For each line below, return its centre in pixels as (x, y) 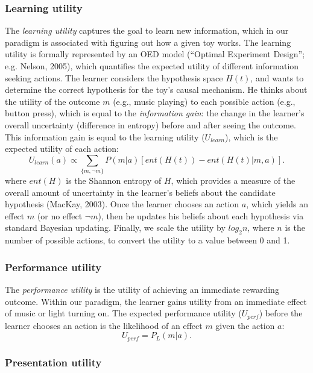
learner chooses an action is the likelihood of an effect (104, 325)
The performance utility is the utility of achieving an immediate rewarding (142, 290)
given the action (245, 325)
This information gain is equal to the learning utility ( (105, 136)
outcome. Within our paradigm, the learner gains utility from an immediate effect (156, 301)
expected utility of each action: (62, 149)
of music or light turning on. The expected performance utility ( (123, 313)
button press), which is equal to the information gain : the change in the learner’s (155, 113)
